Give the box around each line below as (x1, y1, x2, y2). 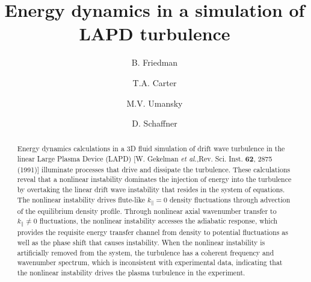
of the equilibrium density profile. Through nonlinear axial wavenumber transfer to (17, 205, 277, 216)
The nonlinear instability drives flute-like (17, 194, 146, 204)
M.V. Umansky (126, 96, 183, 109)
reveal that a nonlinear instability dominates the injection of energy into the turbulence (17, 174, 292, 184)
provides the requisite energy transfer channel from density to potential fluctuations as (17, 227, 288, 237)
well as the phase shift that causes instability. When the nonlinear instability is (17, 237, 265, 247)
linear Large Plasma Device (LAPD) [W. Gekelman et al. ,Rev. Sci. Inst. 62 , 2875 (17, 154, 273, 164)
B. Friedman (131, 56, 178, 69)
